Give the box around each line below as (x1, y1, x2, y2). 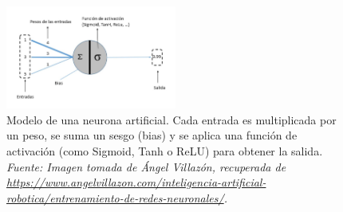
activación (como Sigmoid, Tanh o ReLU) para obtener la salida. (6, 143, 323, 159)
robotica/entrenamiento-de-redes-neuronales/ (6, 189, 224, 206)
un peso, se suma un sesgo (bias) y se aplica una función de (6, 127, 298, 143)
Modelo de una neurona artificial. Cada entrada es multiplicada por (6, 111, 337, 128)
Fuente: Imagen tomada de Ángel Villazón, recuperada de (6, 158, 286, 175)
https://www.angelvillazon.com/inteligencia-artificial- (6, 174, 266, 190)
